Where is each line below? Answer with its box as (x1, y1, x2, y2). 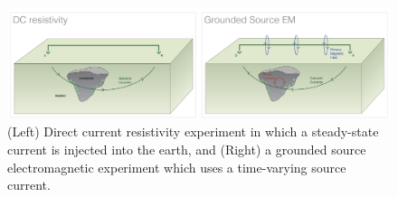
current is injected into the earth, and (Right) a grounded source (7, 139, 366, 158)
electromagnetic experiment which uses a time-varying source (7, 157, 346, 176)
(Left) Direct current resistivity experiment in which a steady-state (7, 122, 379, 141)
